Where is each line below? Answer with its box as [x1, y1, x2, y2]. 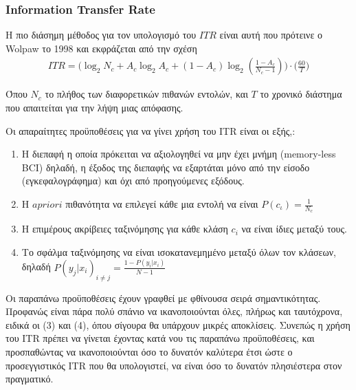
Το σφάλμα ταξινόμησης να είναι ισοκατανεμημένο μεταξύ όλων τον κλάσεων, [21, 244, 336, 259]
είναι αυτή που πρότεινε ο [219, 28, 322, 42]
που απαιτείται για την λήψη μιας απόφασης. [5, 100, 183, 115]
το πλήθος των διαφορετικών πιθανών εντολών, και [45, 87, 248, 101]
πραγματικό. [5, 371, 54, 386]
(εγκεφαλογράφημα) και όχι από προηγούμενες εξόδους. [21, 173, 245, 188]
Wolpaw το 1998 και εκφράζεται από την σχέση [5, 41, 197, 55]
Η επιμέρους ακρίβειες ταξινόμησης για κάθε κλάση [21, 221, 228, 236]
